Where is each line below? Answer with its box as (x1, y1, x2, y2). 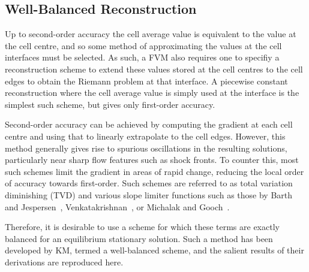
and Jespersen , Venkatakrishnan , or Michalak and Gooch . (5, 200, 230, 213)
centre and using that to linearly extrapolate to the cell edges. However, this (5, 129, 286, 142)
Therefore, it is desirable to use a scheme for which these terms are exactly (5, 220, 280, 233)
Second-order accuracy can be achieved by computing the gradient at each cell (5, 118, 293, 131)
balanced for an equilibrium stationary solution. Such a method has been (5, 232, 273, 244)
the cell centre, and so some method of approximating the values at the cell (5, 39, 282, 52)
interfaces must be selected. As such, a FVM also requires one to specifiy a (5, 51, 280, 64)
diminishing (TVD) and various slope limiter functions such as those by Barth (5, 188, 293, 201)
